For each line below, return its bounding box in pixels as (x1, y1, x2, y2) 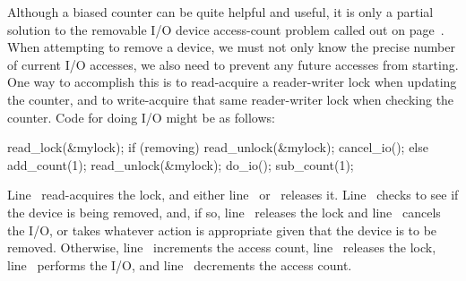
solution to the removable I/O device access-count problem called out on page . (7, 20, 444, 38)
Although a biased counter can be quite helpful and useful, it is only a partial (7, 3, 434, 21)
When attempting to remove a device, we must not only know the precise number (7, 38, 455, 56)
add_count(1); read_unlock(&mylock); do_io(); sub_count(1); (7, 155, 354, 174)
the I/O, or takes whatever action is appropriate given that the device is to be (7, 220, 437, 239)
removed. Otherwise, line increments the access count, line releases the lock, (7, 238, 436, 257)
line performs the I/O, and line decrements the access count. (7, 255, 352, 274)
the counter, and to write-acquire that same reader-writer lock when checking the (7, 89, 454, 108)
